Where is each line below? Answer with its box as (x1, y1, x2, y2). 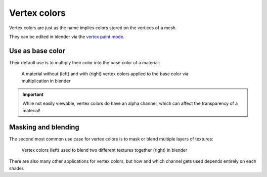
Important (22, 91, 44, 97)
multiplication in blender (21, 78, 71, 84)
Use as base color (9, 46, 65, 55)
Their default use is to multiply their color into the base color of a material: (9, 59, 160, 65)
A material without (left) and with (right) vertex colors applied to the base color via (21, 71, 189, 77)
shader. (9, 165, 25, 171)
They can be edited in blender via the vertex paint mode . (9, 34, 125, 40)
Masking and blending (9, 123, 79, 131)
